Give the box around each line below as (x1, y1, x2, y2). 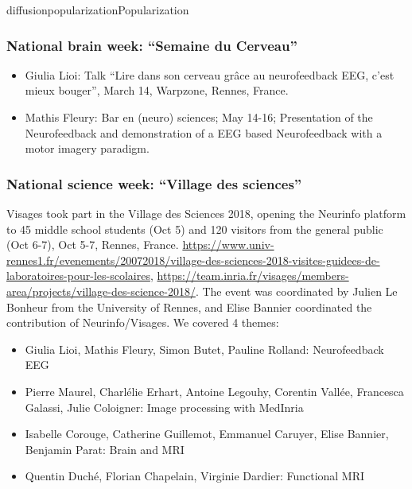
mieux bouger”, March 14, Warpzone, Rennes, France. (25, 82, 289, 99)
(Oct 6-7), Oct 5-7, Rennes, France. (6, 236, 179, 253)
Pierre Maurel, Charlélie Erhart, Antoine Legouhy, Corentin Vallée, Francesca (25, 382, 404, 399)
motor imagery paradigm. (25, 140, 150, 157)
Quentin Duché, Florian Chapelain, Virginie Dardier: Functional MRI (25, 468, 365, 484)
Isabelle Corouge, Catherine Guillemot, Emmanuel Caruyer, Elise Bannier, (25, 425, 389, 442)
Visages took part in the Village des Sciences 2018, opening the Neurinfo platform (6, 205, 406, 221)
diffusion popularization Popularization (6, 2, 189, 17)
